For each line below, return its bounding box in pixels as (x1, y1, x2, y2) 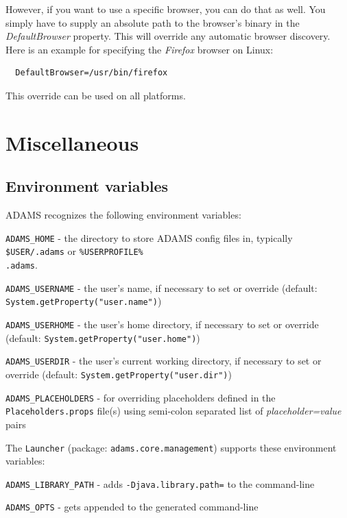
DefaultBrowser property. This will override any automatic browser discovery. (5, 29, 331, 43)
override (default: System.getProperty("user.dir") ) (5, 367, 232, 381)
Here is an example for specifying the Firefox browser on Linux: (5, 42, 274, 56)
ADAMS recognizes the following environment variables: (5, 208, 241, 222)
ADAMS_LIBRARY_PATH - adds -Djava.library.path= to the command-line (5, 476, 315, 491)
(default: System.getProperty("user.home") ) (5, 330, 200, 345)
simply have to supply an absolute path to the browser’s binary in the (5, 15, 300, 29)
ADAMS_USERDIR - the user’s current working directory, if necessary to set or (5, 354, 322, 368)
